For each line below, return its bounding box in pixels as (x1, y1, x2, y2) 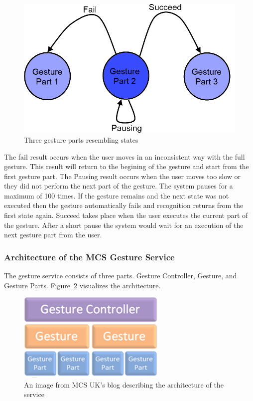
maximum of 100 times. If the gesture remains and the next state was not (4, 190, 229, 200)
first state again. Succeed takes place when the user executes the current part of (4, 210, 248, 220)
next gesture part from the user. (4, 229, 102, 240)
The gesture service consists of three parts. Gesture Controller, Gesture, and (4, 270, 237, 281)
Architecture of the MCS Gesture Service (4, 250, 175, 263)
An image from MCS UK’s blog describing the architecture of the (24, 379, 224, 390)
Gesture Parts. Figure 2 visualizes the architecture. (4, 280, 161, 290)
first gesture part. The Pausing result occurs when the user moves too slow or (4, 171, 241, 181)
